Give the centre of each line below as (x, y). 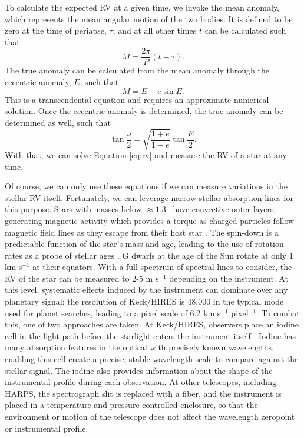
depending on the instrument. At (229, 278)
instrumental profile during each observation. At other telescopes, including (141, 382)
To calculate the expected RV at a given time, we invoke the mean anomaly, (142, 7)
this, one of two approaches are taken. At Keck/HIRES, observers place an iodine (152, 324)
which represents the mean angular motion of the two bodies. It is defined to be (149, 19)
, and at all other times (155, 30)
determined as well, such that (58, 122)
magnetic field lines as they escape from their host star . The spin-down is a (142, 232)
